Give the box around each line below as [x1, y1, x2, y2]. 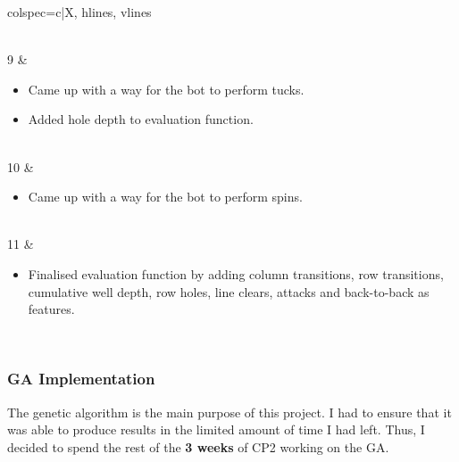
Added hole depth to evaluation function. [28, 110, 254, 128]
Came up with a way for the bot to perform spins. [28, 187, 303, 206]
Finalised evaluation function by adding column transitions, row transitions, [28, 264, 444, 283]
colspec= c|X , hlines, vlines [7, 3, 152, 21]
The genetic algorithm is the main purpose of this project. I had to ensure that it [7, 402, 452, 421]
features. [28, 300, 75, 318]
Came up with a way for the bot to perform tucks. [28, 79, 305, 98]
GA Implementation [7, 367, 155, 390]
